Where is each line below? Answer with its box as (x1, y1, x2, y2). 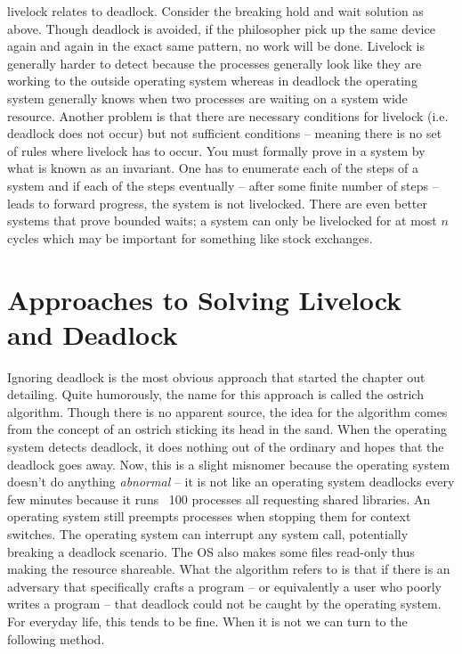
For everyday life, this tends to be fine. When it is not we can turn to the (7, 611, 408, 630)
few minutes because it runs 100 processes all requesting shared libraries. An (7, 489, 431, 508)
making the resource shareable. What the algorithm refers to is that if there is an (7, 560, 450, 578)
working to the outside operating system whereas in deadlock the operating (7, 71, 417, 90)
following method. (7, 629, 105, 648)
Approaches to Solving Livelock (7, 281, 402, 317)
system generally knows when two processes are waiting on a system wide (7, 88, 408, 107)
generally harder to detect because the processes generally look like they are (7, 53, 422, 72)
